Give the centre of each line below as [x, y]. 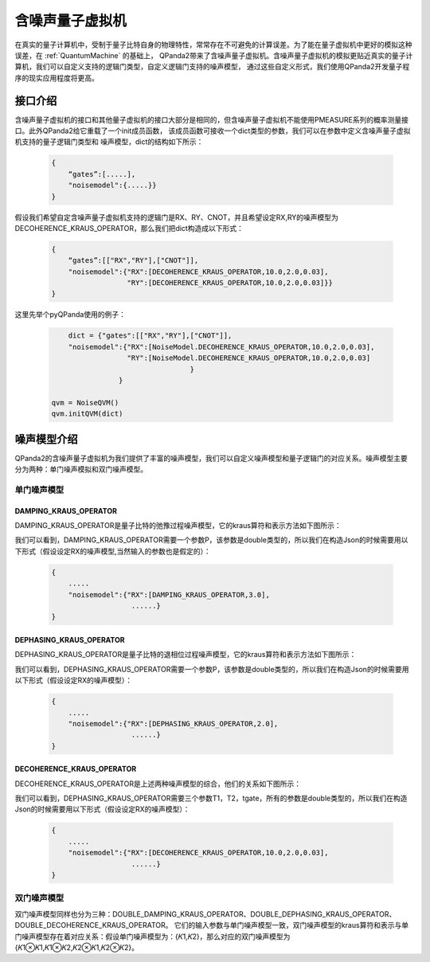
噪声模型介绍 [46, 439]
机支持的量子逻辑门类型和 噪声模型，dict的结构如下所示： [109, 142]
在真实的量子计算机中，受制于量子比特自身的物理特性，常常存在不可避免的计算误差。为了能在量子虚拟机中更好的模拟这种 [213, 45]
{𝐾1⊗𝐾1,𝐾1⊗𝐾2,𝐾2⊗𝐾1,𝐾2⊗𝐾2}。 [77, 947]
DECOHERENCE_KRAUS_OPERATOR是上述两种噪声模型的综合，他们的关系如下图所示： [158, 784]
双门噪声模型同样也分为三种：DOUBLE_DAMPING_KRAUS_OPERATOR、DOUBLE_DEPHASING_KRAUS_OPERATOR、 [205, 914]
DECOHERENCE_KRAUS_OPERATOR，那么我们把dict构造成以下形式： [129, 228]
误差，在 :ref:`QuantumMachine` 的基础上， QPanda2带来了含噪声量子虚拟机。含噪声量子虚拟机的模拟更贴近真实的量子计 [214, 55]
